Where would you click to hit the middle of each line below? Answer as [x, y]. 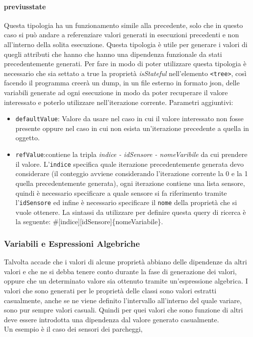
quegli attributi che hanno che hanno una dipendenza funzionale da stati [113, 54]
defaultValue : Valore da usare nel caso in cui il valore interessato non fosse [129, 118]
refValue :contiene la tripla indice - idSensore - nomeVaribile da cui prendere [131, 154]
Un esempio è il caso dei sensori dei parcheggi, [73, 329]
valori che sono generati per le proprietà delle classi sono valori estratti [110, 290]
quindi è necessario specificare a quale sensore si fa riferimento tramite [121, 193]
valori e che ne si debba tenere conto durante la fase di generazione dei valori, [120, 271]
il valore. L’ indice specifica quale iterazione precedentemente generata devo [130, 164]
